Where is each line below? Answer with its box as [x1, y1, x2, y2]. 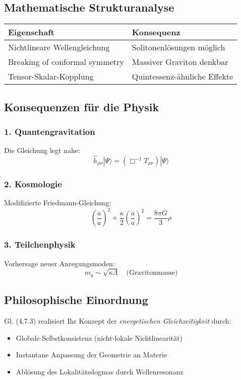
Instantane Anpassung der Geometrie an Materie [16, 349, 167, 360]
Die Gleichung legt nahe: [4, 145, 80, 156]
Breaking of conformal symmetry [8, 56, 124, 68]
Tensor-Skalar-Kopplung [8, 70, 94, 83]
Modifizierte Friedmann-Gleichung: [4, 197, 111, 208]
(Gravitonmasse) [126, 269, 178, 277]
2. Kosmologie [4, 177, 62, 190]
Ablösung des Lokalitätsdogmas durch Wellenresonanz [16, 366, 184, 376]
